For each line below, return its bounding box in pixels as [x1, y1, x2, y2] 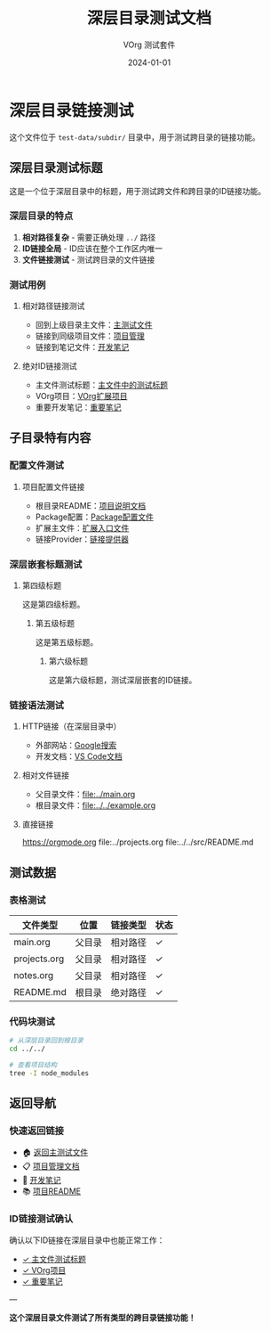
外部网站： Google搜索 [35, 740, 117, 751]
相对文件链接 [21, 770, 69, 780]
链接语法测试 [9, 699, 65, 711]
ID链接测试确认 [9, 1213, 74, 1225]
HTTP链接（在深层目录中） [21, 721, 122, 731]
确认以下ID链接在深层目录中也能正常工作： [9, 1235, 165, 1245]
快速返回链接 [9, 1124, 65, 1137]
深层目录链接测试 [9, 100, 135, 120]
